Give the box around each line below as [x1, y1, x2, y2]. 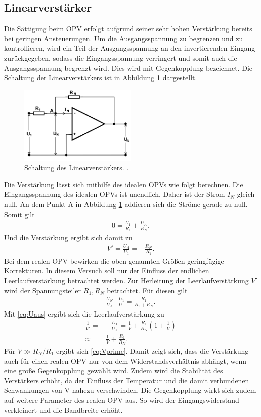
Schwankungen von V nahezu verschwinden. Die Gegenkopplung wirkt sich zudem [4, 385, 256, 395]
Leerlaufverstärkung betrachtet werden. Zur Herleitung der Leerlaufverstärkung [4, 275, 249, 285]
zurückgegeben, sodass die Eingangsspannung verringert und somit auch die [4, 52, 237, 63]
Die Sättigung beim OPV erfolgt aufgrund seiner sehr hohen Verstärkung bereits [4, 23, 252, 34]
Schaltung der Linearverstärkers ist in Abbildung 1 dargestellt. [4, 72, 197, 83]
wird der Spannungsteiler [4, 285, 81, 295]
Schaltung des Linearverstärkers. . [24, 162, 129, 173]
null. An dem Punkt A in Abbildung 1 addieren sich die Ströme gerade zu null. [4, 198, 248, 209]
